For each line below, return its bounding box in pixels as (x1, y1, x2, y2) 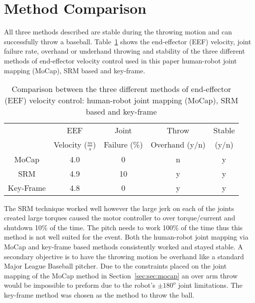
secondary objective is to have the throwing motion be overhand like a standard (4, 251, 244, 261)
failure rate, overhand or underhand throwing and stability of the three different (4, 46, 245, 56)
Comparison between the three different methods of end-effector (11, 83, 231, 95)
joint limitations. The (178, 280, 243, 290)
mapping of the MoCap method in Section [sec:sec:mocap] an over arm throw (4, 270, 238, 280)
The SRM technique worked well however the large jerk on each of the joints (4, 203, 234, 213)
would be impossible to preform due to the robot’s (4, 280, 155, 290)
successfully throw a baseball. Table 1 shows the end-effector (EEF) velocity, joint (4, 36, 252, 46)
